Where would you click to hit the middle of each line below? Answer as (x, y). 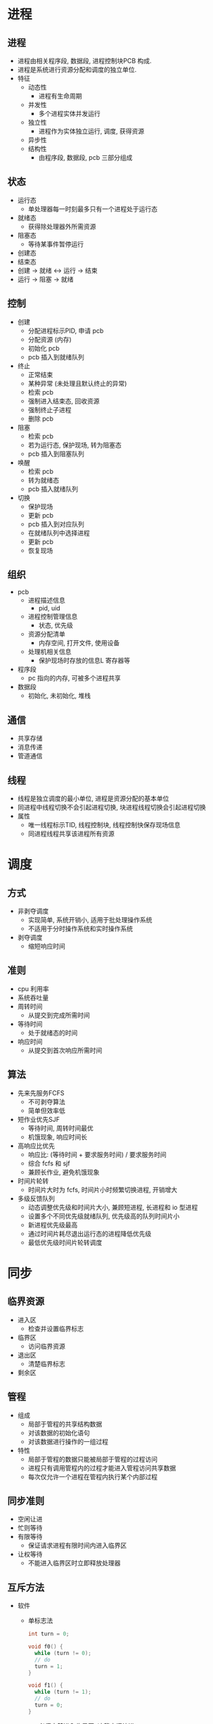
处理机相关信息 (50, 652)
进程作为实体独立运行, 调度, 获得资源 (91, 131)
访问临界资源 (46, 1346)
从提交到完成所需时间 (59, 1015)
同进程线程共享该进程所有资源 (71, 834)
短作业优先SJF (39, 1119)
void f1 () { (45, 1685)
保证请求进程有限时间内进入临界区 (77, 1545)
